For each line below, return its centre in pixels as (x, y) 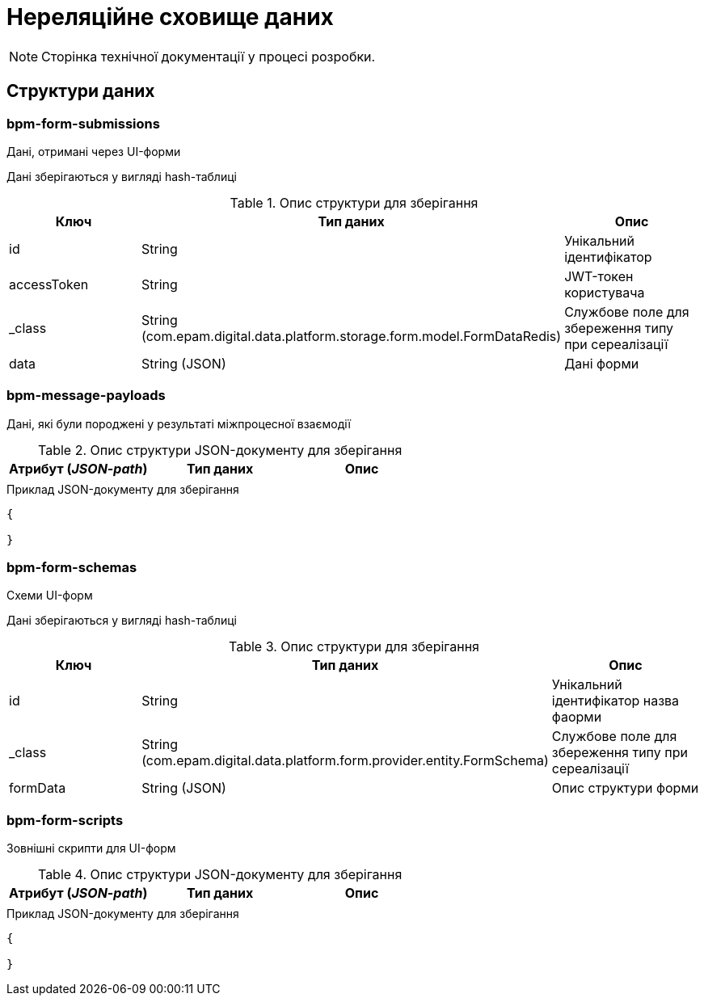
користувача (605, 292)
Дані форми (602, 363)
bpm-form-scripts (65, 820)
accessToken (49, 284)
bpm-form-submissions (83, 123)
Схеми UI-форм (50, 596)
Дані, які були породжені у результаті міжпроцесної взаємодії (179, 423)
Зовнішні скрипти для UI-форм (91, 848)
